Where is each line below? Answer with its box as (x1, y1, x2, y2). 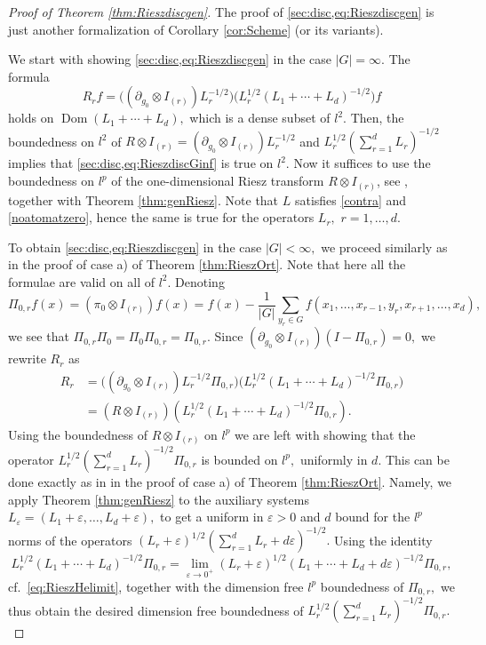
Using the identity (334, 530, 433, 549)
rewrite (8, 349, 46, 368)
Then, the (350, 108, 404, 127)
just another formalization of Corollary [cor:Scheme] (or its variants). (8, 20, 384, 38)
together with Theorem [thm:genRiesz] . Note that (8, 190, 279, 209)
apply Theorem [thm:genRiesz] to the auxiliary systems (8, 490, 309, 508)
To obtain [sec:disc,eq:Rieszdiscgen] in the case (8, 237, 262, 256)
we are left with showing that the (235, 425, 416, 443)
